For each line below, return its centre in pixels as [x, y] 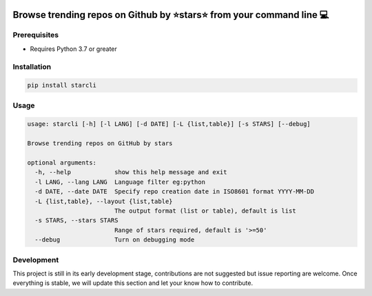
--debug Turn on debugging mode [115, 240]
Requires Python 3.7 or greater [73, 49]
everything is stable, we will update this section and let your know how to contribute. [133, 283]
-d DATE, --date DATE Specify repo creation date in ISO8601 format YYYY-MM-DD [175, 192]
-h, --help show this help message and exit [131, 172]
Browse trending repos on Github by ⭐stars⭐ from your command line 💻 [171, 15]
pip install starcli [62, 85]
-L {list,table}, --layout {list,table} [104, 201]
